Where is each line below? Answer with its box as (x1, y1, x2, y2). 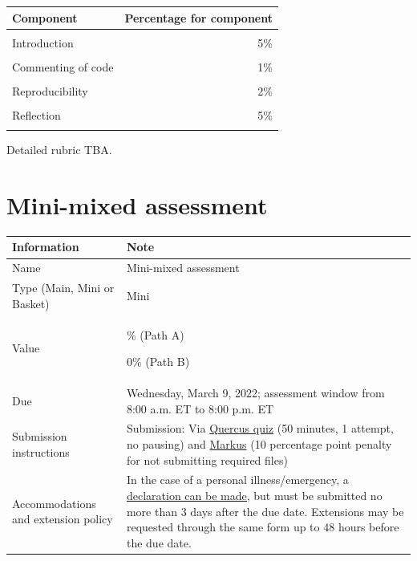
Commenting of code (12, 58, 114, 75)
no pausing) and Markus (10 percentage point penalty (126, 436, 392, 453)
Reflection (12, 106, 61, 123)
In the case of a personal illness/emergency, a (126, 471, 349, 488)
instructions (12, 443, 70, 460)
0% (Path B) (126, 353, 190, 370)
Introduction (12, 34, 74, 51)
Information (12, 238, 79, 255)
